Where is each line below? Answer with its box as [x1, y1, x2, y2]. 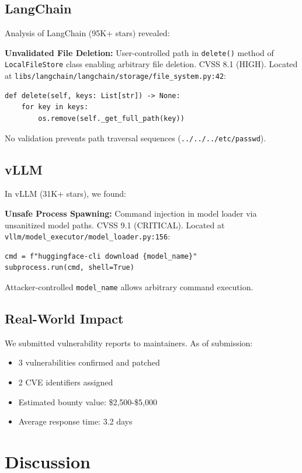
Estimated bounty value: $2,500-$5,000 [18, 395, 157, 408]
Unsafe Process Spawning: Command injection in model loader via [5, 207, 257, 219]
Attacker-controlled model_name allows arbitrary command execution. [5, 281, 254, 293]
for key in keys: [21, 103, 89, 112]
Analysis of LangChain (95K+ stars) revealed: [5, 27, 170, 39]
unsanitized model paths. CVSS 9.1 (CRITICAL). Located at [5, 218, 225, 231]
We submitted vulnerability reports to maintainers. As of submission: [5, 336, 253, 349]
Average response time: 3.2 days [18, 415, 133, 427]
